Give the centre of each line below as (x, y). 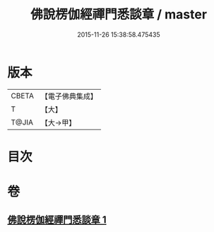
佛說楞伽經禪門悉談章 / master (119, 14)
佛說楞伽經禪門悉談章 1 (57, 220)
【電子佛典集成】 (69, 96)
